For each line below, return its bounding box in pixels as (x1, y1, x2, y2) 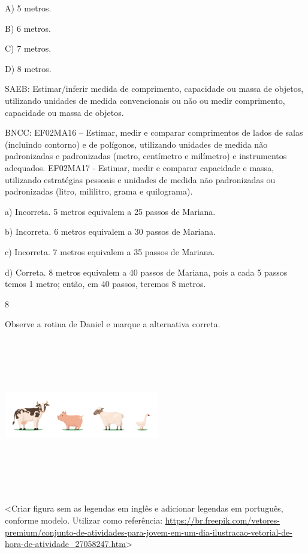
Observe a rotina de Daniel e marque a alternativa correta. (5, 318, 221, 330)
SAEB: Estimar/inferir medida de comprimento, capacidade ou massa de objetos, (5, 82, 304, 95)
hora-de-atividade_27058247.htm (5, 537, 126, 550)
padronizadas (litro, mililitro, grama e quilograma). (5, 185, 193, 198)
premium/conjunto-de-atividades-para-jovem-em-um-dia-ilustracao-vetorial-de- (5, 525, 292, 538)
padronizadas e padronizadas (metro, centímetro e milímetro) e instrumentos (5, 150, 287, 162)
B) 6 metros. (5, 22, 51, 34)
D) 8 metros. (5, 62, 52, 74)
